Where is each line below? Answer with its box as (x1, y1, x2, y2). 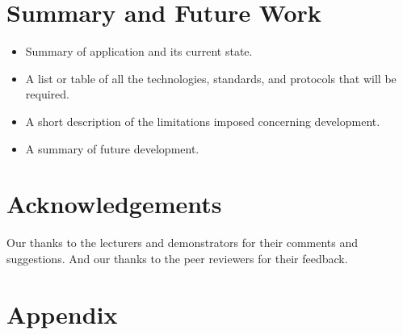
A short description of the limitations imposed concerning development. (25, 112, 380, 129)
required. (25, 86, 69, 103)
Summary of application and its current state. (25, 43, 253, 60)
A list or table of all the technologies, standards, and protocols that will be (25, 69, 397, 86)
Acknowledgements (6, 187, 222, 220)
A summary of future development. (25, 140, 199, 157)
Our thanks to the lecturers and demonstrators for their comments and (6, 234, 359, 251)
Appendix (6, 297, 118, 330)
